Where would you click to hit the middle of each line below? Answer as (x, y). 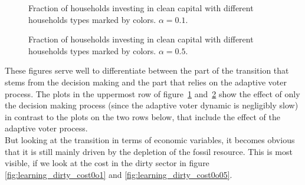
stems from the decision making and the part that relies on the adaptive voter (146, 82)
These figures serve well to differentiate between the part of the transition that (147, 70)
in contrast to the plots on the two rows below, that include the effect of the (142, 116)
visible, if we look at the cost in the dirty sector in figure (107, 163)
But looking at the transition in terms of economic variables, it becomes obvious (150, 139)
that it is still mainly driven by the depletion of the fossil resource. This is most (149, 151)
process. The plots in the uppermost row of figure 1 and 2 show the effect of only (152, 93)
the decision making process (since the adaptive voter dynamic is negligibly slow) (152, 105)
